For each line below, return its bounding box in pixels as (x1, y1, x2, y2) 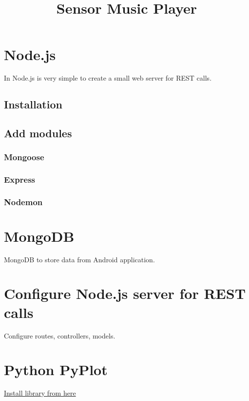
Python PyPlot (4, 359, 108, 379)
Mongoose (4, 151, 44, 163)
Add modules (4, 126, 72, 141)
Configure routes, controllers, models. (4, 331, 115, 341)
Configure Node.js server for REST (4, 283, 246, 303)
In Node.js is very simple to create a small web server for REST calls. (4, 73, 212, 83)
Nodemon (4, 196, 43, 208)
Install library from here (4, 387, 76, 398)
